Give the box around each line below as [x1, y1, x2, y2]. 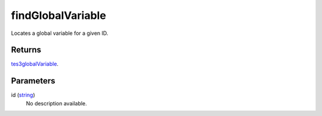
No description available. [26, 99, 88, 107]
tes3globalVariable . [11, 60, 59, 67]
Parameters [11, 76, 55, 86]
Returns [11, 45, 42, 55]
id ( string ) [11, 92, 35, 99]
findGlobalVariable [11, 9, 107, 22]
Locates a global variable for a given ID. [11, 30, 109, 37]
